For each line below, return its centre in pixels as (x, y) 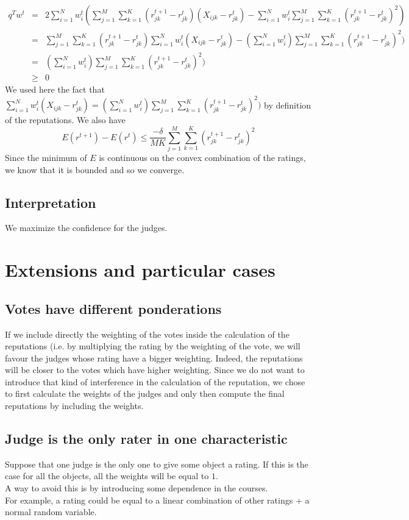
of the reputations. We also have (65, 120)
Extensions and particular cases (140, 270)
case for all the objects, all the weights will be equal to (107, 476)
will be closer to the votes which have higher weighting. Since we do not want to (155, 370)
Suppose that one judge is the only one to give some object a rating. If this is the (157, 464)
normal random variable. (51, 512)
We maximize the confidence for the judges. (86, 228)
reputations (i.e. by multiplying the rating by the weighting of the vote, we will (153, 346)
